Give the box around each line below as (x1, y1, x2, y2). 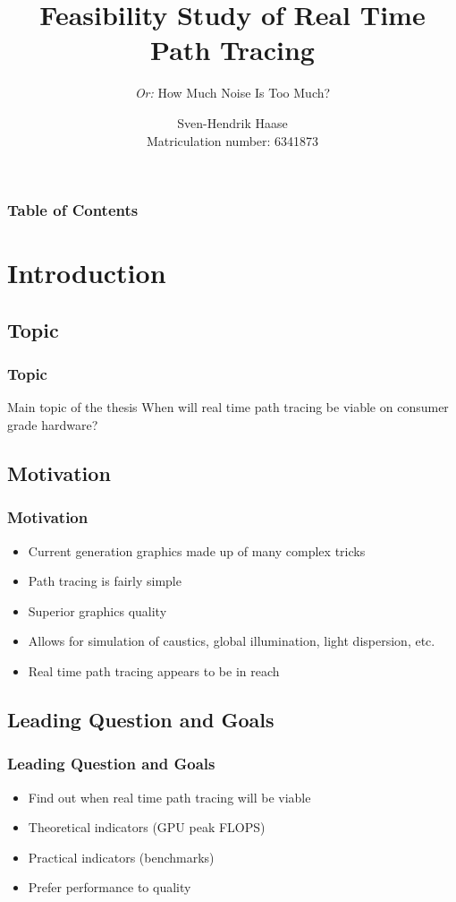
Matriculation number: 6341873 (146, 131, 319, 150)
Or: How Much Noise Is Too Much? (134, 83, 331, 102)
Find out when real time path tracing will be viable (28, 787, 311, 806)
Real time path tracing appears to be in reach (28, 661, 280, 680)
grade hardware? (7, 415, 98, 434)
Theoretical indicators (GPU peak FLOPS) (28, 818, 266, 837)
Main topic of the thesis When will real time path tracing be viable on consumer (7, 398, 449, 417)
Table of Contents (7, 199, 139, 221)
